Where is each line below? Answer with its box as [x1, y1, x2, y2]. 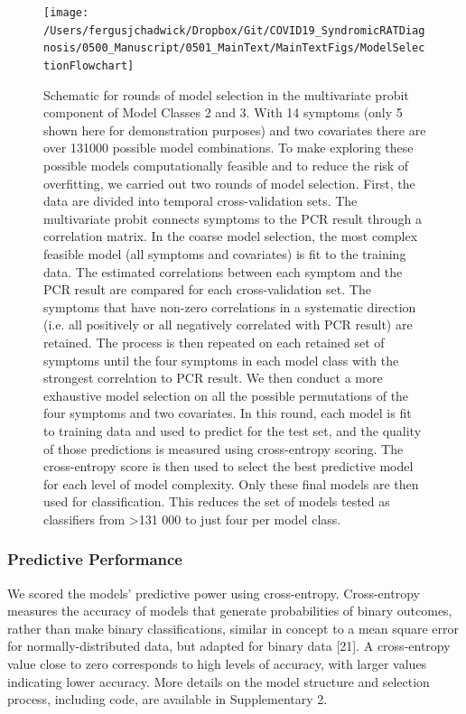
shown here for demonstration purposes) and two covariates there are [43, 120, 426, 139]
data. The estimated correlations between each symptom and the [43, 262, 403, 281]
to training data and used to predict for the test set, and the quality [43, 421, 422, 440]
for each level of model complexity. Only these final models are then [43, 474, 419, 493]
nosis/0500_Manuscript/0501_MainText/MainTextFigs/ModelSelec [43, 42, 425, 55]
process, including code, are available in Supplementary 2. [7, 690, 328, 709]
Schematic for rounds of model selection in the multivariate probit [43, 85, 409, 104]
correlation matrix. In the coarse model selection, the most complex [43, 227, 418, 246]
